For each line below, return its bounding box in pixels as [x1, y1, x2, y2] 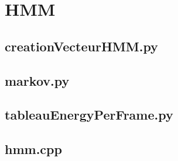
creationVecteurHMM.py [5, 37, 158, 55]
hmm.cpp [5, 140, 62, 158]
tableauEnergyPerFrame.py [5, 106, 173, 124]
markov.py [5, 71, 70, 89]
